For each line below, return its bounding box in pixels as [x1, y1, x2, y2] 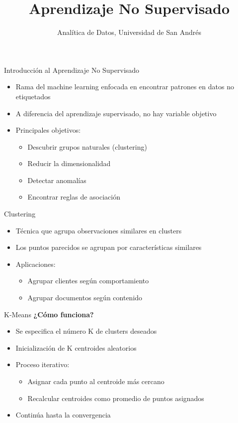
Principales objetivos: [15, 125, 81, 135]
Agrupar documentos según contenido [27, 292, 143, 303]
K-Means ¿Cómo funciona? [4, 309, 94, 319]
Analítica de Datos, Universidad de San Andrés [57, 27, 201, 37]
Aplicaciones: [15, 258, 56, 269]
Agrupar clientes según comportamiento [27, 275, 149, 286]
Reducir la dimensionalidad [27, 158, 111, 169]
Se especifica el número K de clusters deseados [15, 326, 157, 336]
